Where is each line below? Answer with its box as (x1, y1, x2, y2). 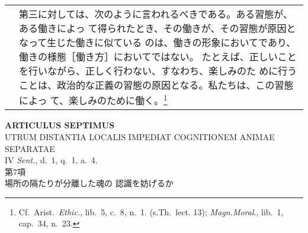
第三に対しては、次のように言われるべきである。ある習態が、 (19, 7, 293, 21)
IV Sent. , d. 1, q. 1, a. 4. (5, 154, 98, 166)
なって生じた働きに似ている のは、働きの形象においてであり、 (19, 35, 296, 49)
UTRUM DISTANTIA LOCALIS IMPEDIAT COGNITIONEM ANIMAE (5, 130, 275, 143)
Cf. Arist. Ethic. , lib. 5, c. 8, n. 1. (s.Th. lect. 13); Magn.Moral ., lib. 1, (18, 205, 284, 218)
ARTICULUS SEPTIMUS (5, 119, 115, 131)
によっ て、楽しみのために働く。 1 (19, 92, 168, 108)
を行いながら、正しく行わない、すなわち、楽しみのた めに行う (19, 64, 297, 77)
